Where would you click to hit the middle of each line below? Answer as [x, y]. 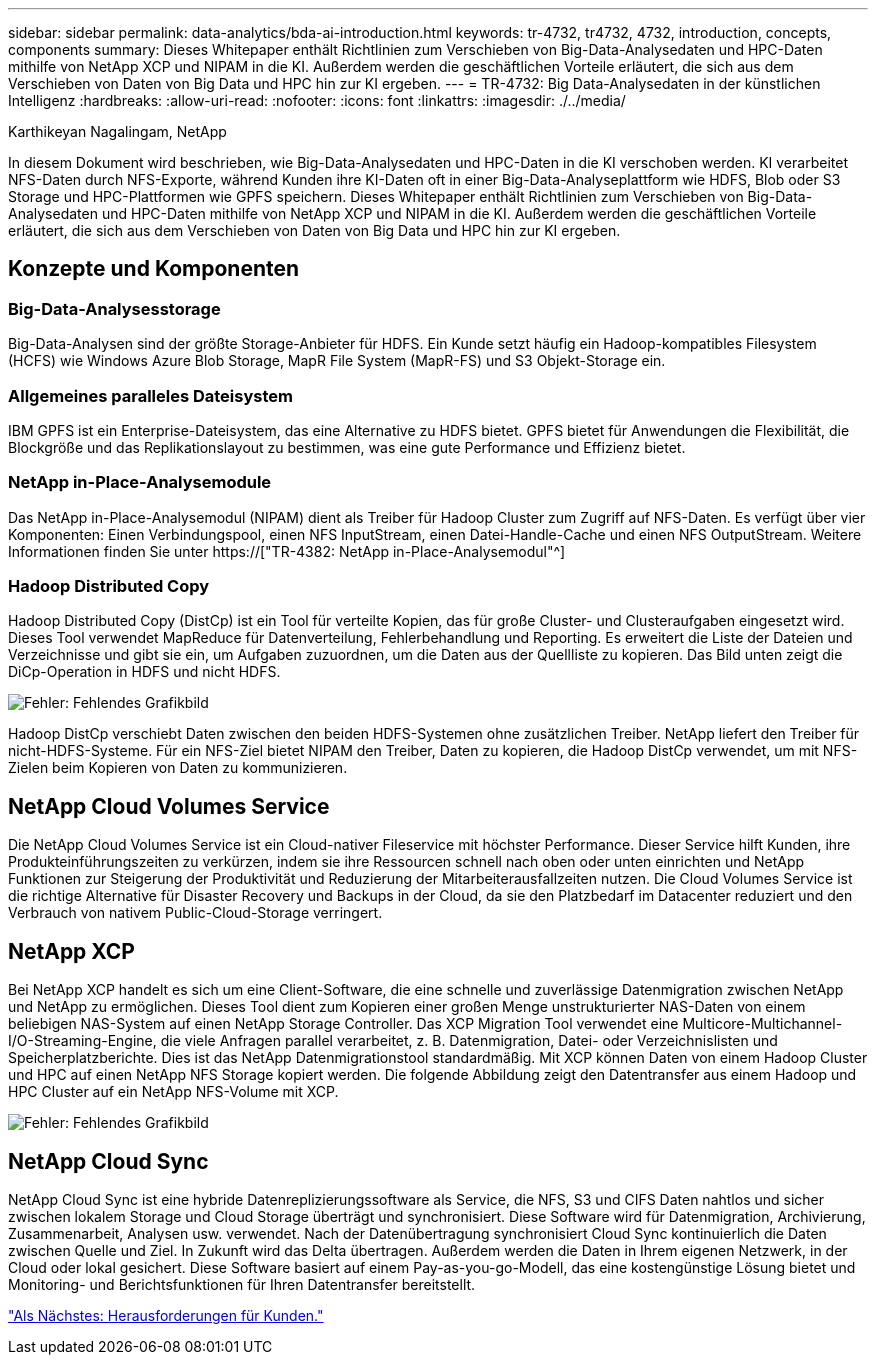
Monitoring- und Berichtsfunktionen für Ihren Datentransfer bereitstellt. [242, 1284]
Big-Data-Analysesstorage [114, 308]
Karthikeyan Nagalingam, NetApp [117, 131]
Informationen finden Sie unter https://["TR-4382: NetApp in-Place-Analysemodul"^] [287, 551]
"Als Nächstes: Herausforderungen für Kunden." [166, 1315]
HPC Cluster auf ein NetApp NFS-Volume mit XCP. [173, 1092]
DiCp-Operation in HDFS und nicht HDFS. [144, 672]
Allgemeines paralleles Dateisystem [150, 395]
